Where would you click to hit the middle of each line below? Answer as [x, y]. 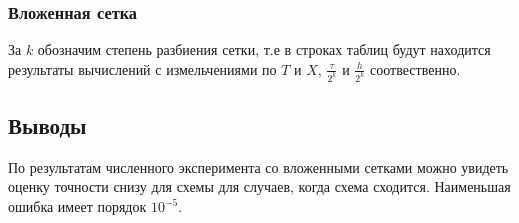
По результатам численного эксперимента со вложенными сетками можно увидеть [258, 166]
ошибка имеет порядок [77, 206]
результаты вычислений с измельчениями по [142, 68]
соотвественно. [415, 68]
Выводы [47, 125]
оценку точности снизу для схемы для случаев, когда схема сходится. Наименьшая [259, 186]
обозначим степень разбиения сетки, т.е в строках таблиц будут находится [264, 49]
